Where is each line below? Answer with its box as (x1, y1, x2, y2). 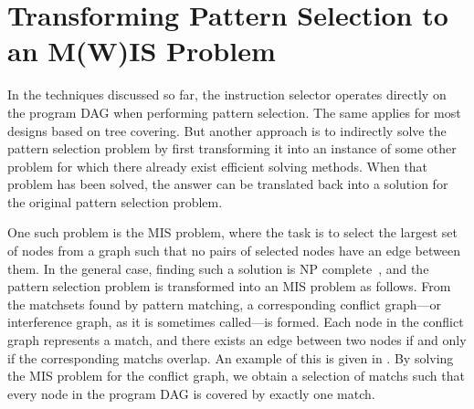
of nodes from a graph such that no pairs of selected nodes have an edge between (7, 241, 460, 260)
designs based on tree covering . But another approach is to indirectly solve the (7, 121, 447, 140)
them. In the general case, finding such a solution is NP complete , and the (7, 258, 429, 278)
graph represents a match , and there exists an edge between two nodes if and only (7, 330, 467, 350)
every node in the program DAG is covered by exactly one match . (7, 383, 375, 403)
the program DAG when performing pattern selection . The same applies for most (7, 102, 461, 121)
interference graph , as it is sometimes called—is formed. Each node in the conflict (7, 312, 464, 331)
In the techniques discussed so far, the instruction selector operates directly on (7, 85, 447, 104)
